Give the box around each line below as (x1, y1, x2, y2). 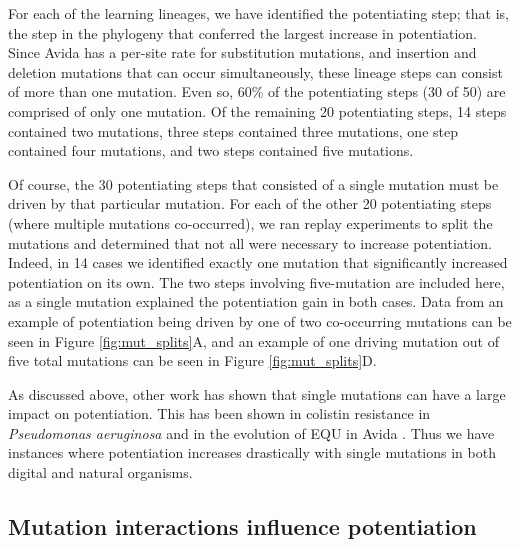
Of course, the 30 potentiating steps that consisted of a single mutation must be (8, 173, 499, 194)
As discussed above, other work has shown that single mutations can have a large (8, 383, 506, 404)
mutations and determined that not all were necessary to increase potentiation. (8, 232, 492, 253)
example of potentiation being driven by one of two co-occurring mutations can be (8, 310, 512, 331)
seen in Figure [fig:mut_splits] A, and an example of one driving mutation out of (8, 330, 499, 351)
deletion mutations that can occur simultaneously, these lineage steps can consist (8, 61, 503, 82)
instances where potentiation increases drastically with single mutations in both (8, 442, 496, 463)
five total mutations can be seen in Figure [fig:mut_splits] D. (8, 350, 377, 371)
